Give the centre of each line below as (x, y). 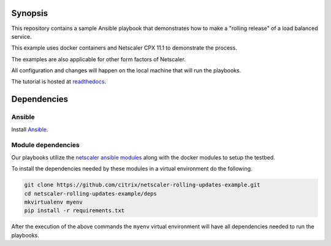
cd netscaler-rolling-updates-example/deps (91, 194)
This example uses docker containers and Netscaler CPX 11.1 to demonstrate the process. (124, 48)
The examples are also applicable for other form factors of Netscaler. (99, 59)
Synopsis (30, 13)
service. (21, 36)
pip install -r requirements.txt (74, 211)
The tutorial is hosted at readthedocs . (59, 82)
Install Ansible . (30, 129)
